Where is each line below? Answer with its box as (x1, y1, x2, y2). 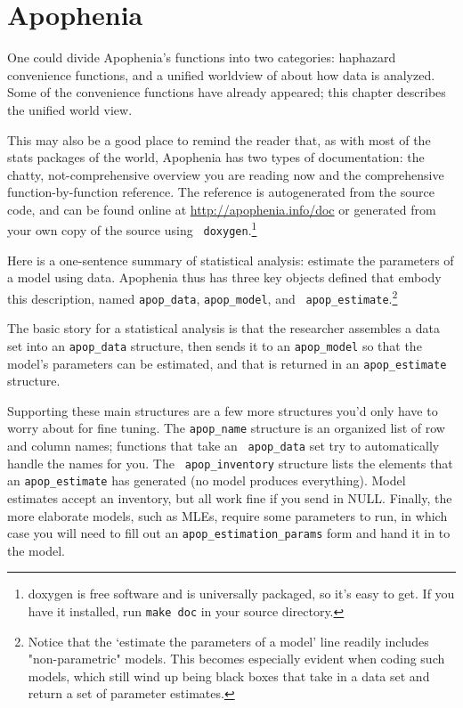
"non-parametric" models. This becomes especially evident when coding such (28, 649, 445, 668)
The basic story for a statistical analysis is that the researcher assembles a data (7, 319, 440, 338)
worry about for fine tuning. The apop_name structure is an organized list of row (7, 419, 445, 437)
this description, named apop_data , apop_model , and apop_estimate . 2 (7, 286, 398, 307)
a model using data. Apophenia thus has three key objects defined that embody (7, 268, 442, 287)
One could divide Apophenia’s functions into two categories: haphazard (7, 48, 396, 67)
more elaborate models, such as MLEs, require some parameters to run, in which (7, 506, 448, 525)
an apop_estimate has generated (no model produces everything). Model (7, 471, 406, 490)
